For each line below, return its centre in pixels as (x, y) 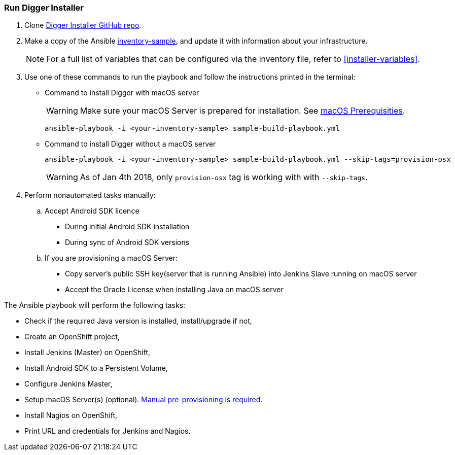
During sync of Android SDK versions (127, 242)
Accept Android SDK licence (92, 211)
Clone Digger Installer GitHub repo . (83, 25)
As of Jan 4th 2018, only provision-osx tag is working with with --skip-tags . (224, 177)
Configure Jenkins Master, (68, 384)
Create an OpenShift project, (72, 337)
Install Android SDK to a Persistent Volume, (96, 368)
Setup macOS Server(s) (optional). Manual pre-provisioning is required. (144, 400)
